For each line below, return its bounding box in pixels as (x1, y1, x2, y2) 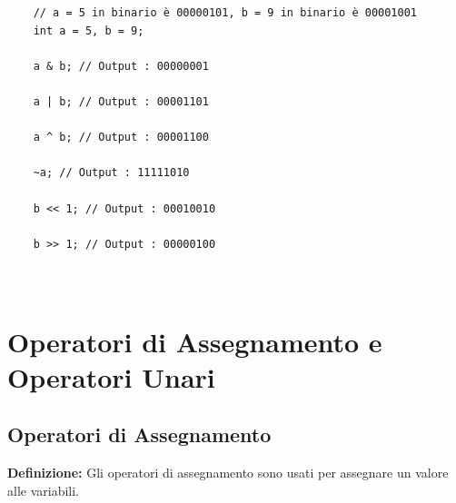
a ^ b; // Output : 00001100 (33, 131, 209, 144)
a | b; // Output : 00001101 (33, 94, 209, 108)
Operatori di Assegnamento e (7, 322, 382, 360)
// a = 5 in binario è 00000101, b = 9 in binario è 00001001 (33, 6, 418, 19)
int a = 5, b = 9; (33, 24, 144, 37)
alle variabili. (7, 480, 80, 499)
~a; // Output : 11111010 (33, 166, 190, 180)
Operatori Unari (7, 358, 215, 395)
